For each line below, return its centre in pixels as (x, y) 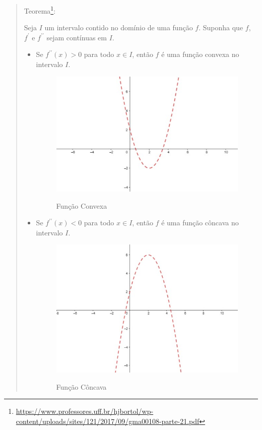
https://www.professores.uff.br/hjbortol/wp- (85, 411)
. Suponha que (221, 27)
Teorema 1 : (40, 10)
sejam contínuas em (77, 37)
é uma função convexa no (200, 54)
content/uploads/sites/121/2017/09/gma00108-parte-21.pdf (108, 421)
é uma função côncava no (200, 223)
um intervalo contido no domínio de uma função (119, 27)
